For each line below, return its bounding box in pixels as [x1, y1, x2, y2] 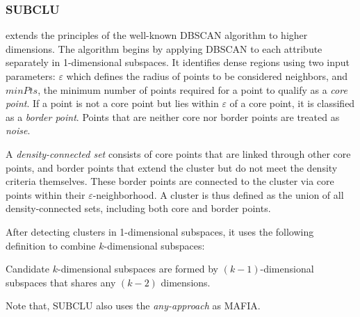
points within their [6, 187, 85, 202]
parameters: [6, 69, 56, 83]
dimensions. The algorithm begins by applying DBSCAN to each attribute [6, 41, 322, 56]
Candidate [6, 261, 50, 276]
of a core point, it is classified [229, 96, 355, 111]
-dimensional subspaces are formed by [57, 261, 218, 276]
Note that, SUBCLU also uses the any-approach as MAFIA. [6, 298, 261, 313]
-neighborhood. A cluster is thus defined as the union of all [92, 187, 344, 202]
